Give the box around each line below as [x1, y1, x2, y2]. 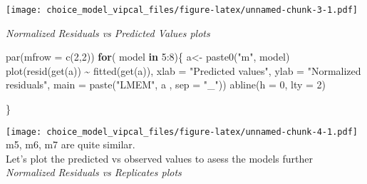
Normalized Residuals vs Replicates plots [6, 165, 182, 180]
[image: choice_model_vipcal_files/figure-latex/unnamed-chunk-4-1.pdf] [6, 126, 358, 137]
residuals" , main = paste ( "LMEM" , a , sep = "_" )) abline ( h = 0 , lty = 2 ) [6, 77, 326, 92]
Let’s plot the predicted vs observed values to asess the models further [6, 150, 314, 165]
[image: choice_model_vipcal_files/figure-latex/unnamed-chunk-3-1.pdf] [6, 5, 358, 15]
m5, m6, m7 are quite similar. [6, 137, 135, 152]
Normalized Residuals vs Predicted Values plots [6, 25, 210, 40]
